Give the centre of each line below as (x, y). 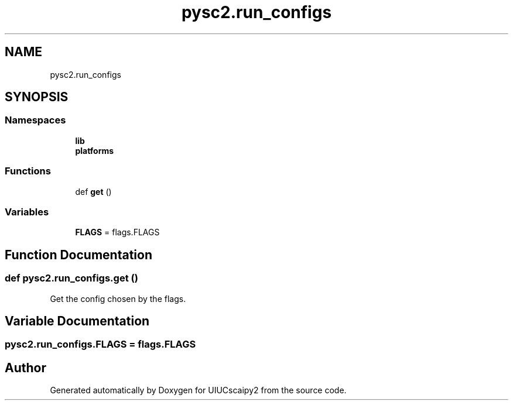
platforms (95, 150)
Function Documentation (78, 255)
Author (25, 368)
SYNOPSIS (37, 97)
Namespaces (35, 120)
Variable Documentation (77, 321)
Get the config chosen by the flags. (118, 298)
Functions (28, 171)
